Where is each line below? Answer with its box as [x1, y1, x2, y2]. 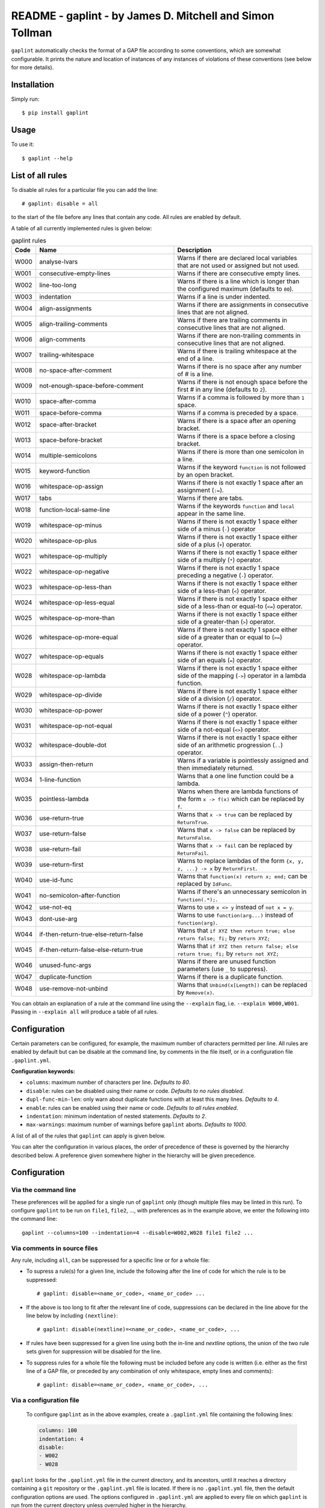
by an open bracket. [177, 470, 234, 479]
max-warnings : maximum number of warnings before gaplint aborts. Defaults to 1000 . [26, 1121, 247, 1128]
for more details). [11, 64, 54, 71]
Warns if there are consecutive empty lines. [177, 269, 301, 277]
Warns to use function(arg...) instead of [177, 911, 294, 919]
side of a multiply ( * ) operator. [177, 556, 262, 564]
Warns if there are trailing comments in [177, 315, 288, 324]
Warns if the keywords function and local [177, 501, 295, 510]
